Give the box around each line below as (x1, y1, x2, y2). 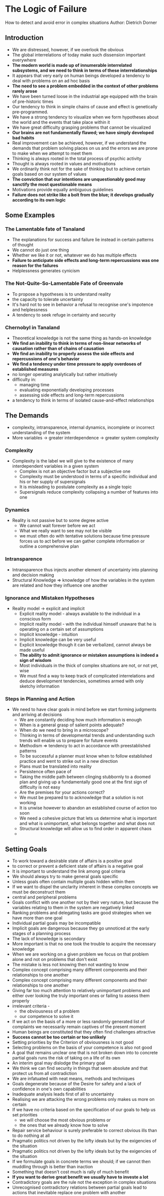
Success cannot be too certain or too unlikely (12, 1034, 106, 1040)
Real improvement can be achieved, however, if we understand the (12, 140, 146, 146)
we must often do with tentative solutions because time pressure (19, 533, 150, 539)
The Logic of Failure (5, 3, 87, 15)
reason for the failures (12, 262, 59, 269)
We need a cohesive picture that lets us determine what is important (19, 816, 157, 821)
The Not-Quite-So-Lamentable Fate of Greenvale (5, 280, 123, 287)
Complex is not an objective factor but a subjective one (19, 468, 131, 474)
